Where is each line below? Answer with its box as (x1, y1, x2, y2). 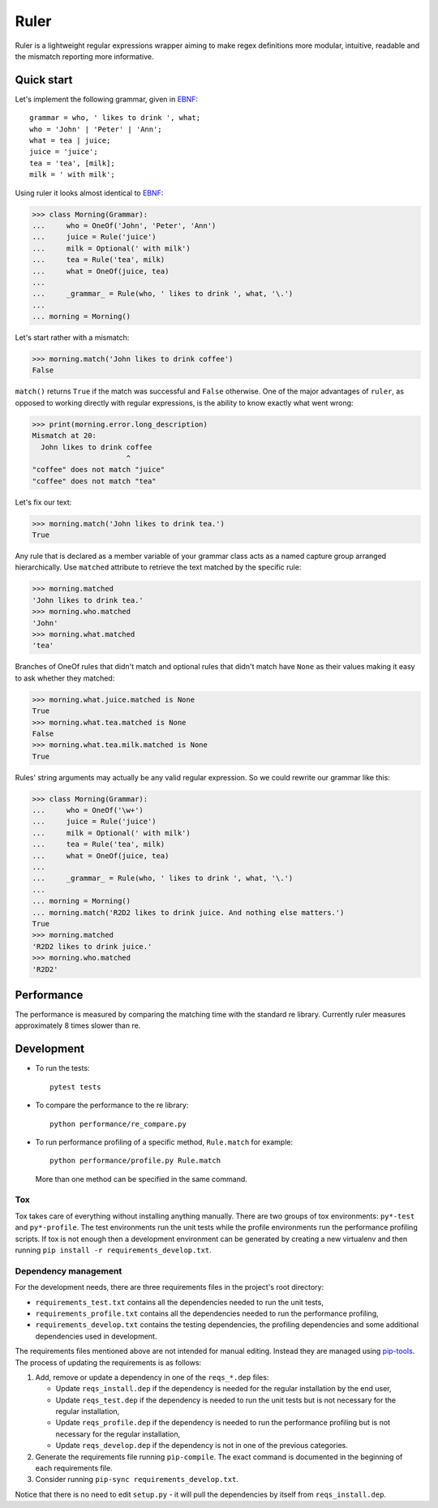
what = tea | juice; (29, 136, 111, 145)
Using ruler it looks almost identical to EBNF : (15, 187, 164, 198)
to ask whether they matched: (15, 673, 115, 683)
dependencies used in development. (35, 1331, 157, 1341)
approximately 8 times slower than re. (15, 1020, 141, 1030)
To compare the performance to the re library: (35, 1100, 189, 1111)
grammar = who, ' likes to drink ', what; (29, 114, 201, 122)
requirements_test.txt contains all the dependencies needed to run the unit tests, (35, 1297, 324, 1307)
